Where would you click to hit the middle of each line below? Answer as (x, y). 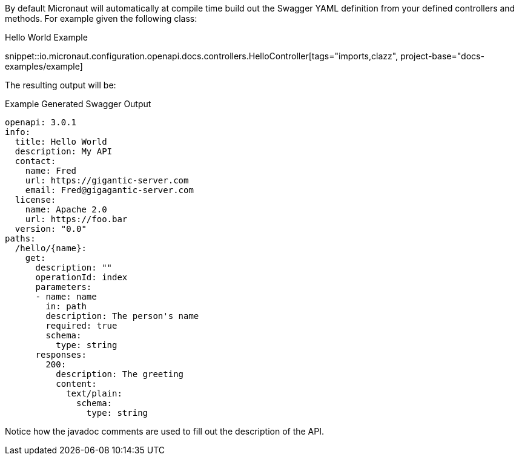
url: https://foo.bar (76, 219)
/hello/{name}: (51, 248)
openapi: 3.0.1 (41, 122)
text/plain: (94, 393)
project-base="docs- (442, 56)
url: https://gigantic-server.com (107, 180)
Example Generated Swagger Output (78, 104)
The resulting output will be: (61, 85)
